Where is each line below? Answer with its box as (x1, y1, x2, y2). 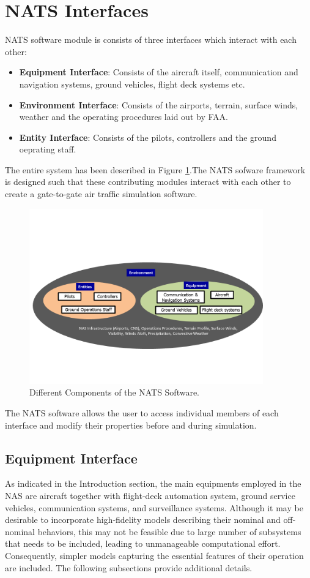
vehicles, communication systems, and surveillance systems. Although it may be (5, 501, 303, 514)
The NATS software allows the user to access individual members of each (5, 407, 279, 419)
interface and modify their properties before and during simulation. (5, 418, 257, 431)
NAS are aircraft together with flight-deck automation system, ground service (5, 489, 295, 502)
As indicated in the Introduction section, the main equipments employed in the (5, 477, 301, 490)
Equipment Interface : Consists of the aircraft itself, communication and (19, 66, 298, 78)
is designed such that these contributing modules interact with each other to (5, 175, 291, 188)
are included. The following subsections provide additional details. (5, 561, 253, 574)
